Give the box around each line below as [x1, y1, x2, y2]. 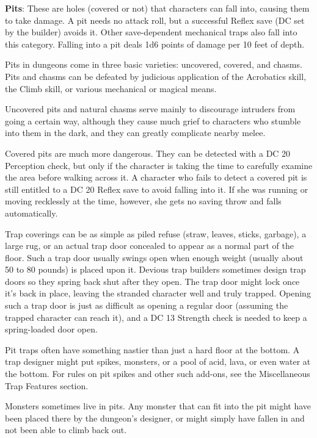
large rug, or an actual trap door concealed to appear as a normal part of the [5, 239, 294, 252]
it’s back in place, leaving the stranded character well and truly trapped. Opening [5, 287, 311, 300]
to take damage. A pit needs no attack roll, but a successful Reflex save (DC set [5, 13, 305, 26]
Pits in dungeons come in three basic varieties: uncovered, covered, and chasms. [5, 58, 302, 71]
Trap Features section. [5, 379, 89, 392]
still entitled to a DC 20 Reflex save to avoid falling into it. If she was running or [5, 182, 308, 195]
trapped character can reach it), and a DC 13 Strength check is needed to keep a [5, 311, 307, 323]
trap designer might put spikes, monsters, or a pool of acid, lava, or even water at [5, 355, 311, 368]
